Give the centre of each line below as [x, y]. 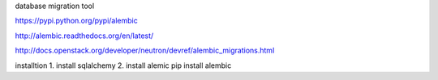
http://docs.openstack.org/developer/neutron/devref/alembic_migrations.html [145, 51]
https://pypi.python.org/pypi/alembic [76, 21]
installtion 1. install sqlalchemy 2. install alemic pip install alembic [123, 65]
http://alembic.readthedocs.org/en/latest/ [84, 36]
